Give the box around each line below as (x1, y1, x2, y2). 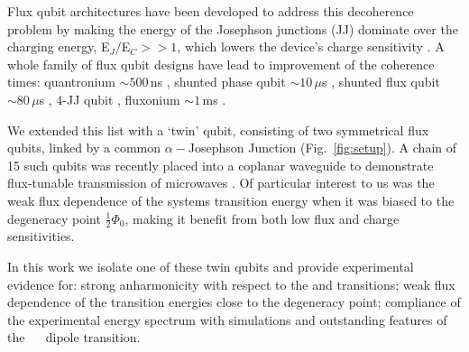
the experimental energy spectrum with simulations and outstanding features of (7, 310, 447, 329)
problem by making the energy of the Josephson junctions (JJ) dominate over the (7, 19, 458, 38)
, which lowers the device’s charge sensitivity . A (177, 37, 445, 56)
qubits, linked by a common (7, 138, 161, 157)
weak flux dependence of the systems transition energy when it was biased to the (7, 190, 455, 209)
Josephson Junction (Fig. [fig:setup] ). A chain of (188, 138, 457, 157)
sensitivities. (7, 227, 75, 245)
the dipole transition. (7, 328, 141, 347)
